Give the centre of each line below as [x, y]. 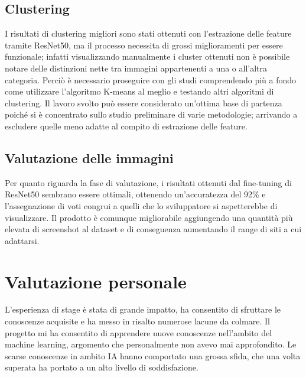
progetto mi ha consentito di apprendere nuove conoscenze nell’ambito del [139, 332]
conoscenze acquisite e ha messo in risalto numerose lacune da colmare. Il [137, 321]
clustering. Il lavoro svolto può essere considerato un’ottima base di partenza [144, 103]
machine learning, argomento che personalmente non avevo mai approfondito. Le [151, 344]
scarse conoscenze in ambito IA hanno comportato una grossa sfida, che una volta [153, 355]
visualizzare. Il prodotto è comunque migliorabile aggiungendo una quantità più [149, 217]
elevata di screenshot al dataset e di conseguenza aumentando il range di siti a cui [153, 229]
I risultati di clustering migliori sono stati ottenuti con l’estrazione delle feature [148, 33]
